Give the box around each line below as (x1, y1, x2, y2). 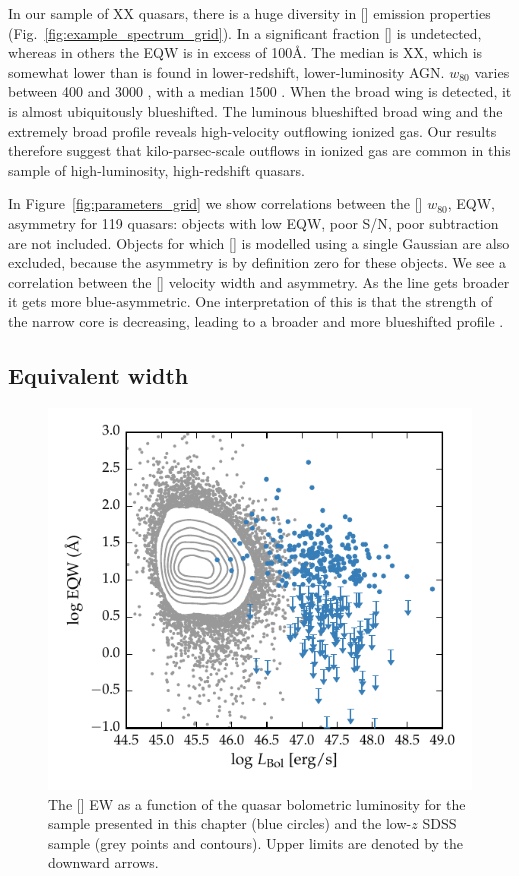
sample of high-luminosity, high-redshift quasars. (8, 159, 305, 180)
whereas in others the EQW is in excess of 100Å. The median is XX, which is (8, 42, 483, 63)
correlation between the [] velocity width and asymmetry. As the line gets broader (8, 271, 510, 292)
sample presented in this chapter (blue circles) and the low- (48, 813, 412, 834)
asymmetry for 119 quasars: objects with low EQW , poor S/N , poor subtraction (8, 212, 499, 233)
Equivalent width (8, 359, 189, 390)
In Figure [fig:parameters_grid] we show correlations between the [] (8, 193, 423, 214)
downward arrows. (48, 852, 159, 873)
